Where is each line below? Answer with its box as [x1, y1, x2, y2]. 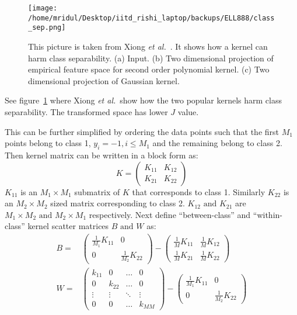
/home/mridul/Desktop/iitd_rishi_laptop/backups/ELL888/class [28, 13, 275, 22]
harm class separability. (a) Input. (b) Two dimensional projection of [28, 51, 274, 64]
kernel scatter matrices [27, 220, 109, 232]
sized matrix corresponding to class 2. [50, 197, 185, 209]
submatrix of [74, 185, 120, 198]
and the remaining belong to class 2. [152, 137, 282, 149]
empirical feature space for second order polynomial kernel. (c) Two [28, 63, 270, 75]
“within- [253, 208, 282, 220]
